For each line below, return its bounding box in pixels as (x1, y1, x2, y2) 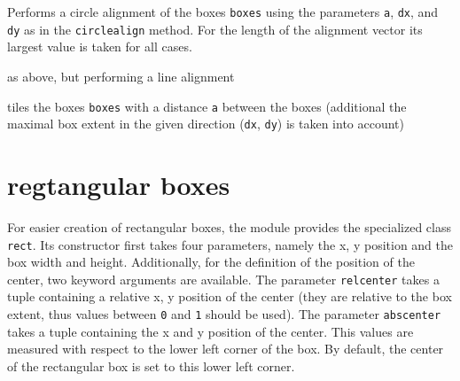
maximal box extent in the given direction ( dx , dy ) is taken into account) (7, 114, 405, 133)
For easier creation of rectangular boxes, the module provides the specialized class (7, 217, 451, 236)
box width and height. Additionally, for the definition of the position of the (7, 253, 415, 271)
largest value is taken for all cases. (7, 37, 192, 56)
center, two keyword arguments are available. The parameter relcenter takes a (7, 269, 440, 288)
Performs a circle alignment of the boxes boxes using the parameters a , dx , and (7, 3, 439, 20)
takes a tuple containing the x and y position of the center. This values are (7, 322, 414, 340)
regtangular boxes (7, 167, 230, 202)
